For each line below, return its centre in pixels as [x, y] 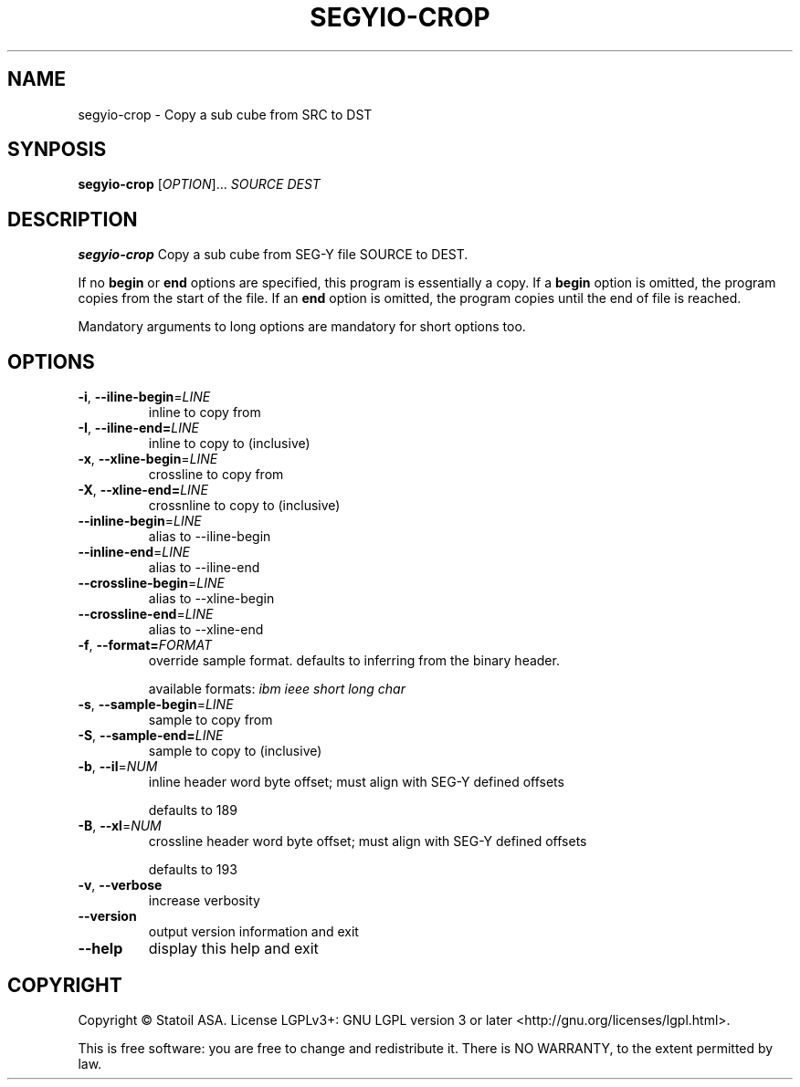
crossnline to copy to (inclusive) [244, 506]
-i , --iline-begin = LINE [144, 397]
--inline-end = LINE [134, 552]
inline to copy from [205, 413]
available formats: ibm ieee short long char [277, 689]
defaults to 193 [193, 870]
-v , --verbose [120, 885]
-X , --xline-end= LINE [143, 490]
